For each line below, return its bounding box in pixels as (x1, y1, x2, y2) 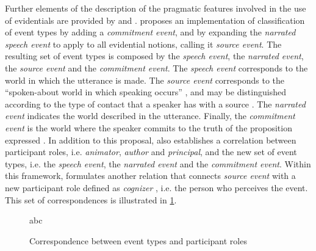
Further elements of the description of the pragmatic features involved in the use (5, 2, 306, 14)
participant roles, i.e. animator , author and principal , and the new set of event (5, 145, 297, 158)
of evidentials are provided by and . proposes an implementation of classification (5, 13, 305, 26)
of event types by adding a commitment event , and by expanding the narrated (5, 26, 296, 38)
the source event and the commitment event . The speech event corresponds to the (5, 61, 308, 74)
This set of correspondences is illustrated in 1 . (5, 193, 177, 206)
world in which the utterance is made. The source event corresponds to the (5, 73, 285, 86)
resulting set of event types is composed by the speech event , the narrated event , (5, 49, 304, 62)
